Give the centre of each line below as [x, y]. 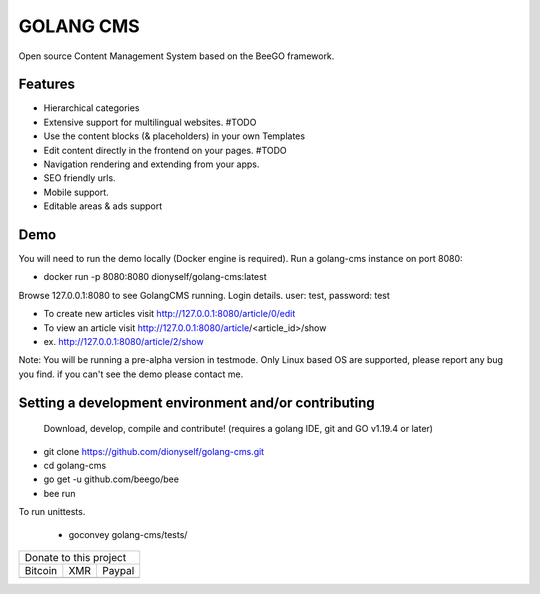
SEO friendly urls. [79, 178]
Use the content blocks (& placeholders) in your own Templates [174, 136]
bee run [59, 493]
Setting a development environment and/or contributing [196, 402]
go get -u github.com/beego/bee [111, 479]
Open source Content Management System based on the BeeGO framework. [176, 56]
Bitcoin [41, 570]
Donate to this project [75, 557]
